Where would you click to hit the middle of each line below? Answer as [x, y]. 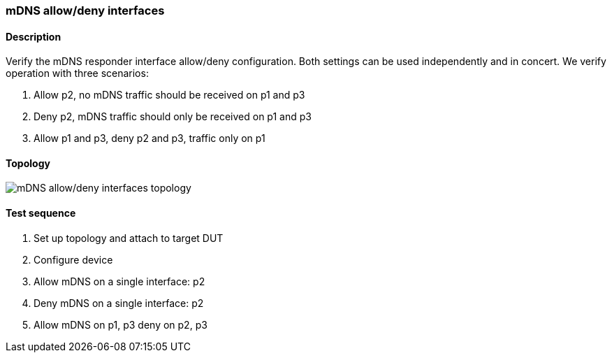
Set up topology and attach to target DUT [129, 238]
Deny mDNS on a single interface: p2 [119, 303]
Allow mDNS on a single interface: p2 [119, 281]
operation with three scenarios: [77, 73]
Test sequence [41, 213]
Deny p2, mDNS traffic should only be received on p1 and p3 [173, 117]
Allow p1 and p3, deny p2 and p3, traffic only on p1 [150, 138]
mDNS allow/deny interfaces [85, 10]
